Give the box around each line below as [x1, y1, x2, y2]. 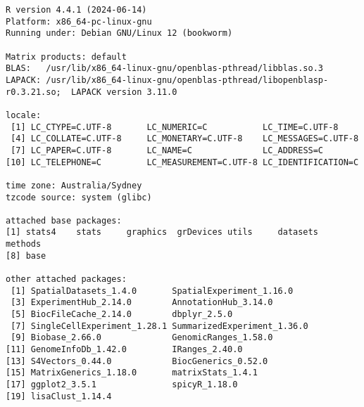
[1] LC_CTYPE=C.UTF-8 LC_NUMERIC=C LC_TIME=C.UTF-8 [11, 122, 339, 132]
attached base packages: [6, 215, 122, 226]
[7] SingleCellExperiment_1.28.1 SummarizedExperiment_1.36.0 [11, 321, 308, 331]
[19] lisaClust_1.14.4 [6, 391, 112, 401]
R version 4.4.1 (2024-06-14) [6, 5, 147, 15]
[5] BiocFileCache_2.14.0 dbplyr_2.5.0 [11, 309, 233, 320]
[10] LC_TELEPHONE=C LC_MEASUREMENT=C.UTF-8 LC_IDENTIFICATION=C [6, 157, 359, 167]
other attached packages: [6, 274, 127, 285]
